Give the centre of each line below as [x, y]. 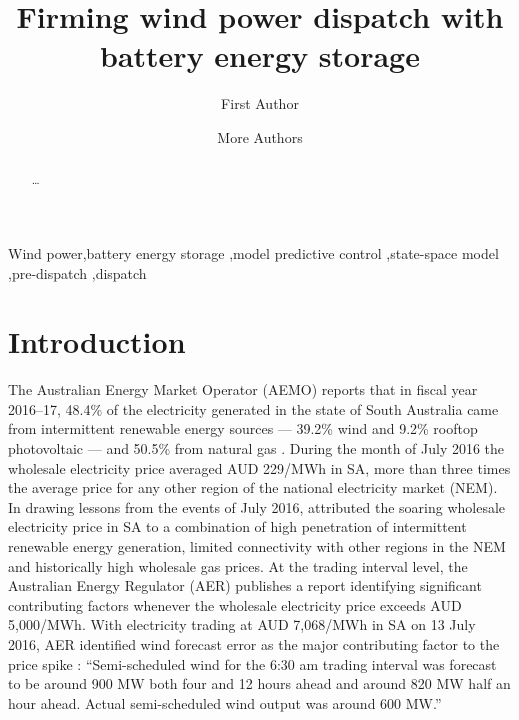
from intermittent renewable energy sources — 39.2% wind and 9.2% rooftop [243, 428]
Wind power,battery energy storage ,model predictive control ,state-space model [253, 252]
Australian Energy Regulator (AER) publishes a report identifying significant [245, 585]
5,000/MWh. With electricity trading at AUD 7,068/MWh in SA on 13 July [242, 624]
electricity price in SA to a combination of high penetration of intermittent [237, 526]
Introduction [97, 341]
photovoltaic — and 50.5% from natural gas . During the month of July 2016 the [256, 448]
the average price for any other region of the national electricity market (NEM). [253, 487]
